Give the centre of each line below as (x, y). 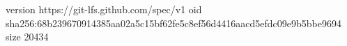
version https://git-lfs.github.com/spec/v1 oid (104, 9)
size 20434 (27, 37)
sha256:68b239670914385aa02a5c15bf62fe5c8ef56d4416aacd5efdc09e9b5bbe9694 (173, 23)
